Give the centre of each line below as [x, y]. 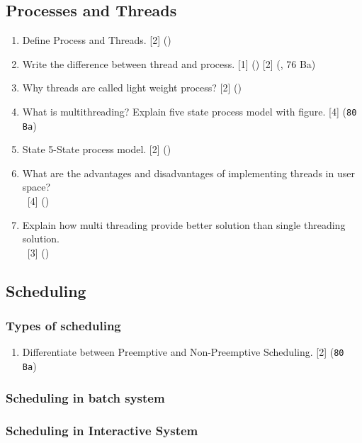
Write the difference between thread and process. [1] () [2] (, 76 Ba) [169, 63]
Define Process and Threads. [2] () [97, 40]
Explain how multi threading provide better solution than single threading [184, 224]
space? [36, 187]
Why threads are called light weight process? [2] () [132, 88]
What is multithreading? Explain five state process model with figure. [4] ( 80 [190, 111]
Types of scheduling [63, 326]
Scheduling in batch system [85, 397]
